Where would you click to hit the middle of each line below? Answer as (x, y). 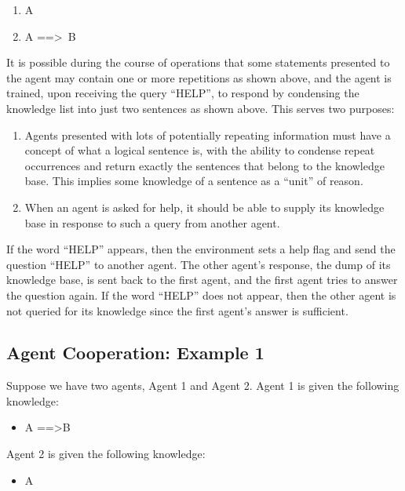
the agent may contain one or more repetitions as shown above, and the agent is (199, 77)
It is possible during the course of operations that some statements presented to (198, 62)
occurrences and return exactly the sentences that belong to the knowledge (204, 165)
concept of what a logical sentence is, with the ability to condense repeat (200, 150)
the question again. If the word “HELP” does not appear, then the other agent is (201, 295)
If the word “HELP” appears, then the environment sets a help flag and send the (201, 249)
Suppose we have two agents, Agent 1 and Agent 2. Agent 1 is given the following (203, 386)
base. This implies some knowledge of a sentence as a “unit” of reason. (194, 181)
